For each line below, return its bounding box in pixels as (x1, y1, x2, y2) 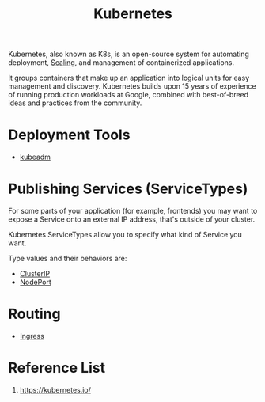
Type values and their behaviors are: (8, 254, 127, 264)
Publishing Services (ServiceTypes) (8, 180, 248, 198)
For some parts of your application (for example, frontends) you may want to (8, 207, 258, 216)
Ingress (19, 332, 45, 340)
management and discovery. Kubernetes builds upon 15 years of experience (8, 82, 257, 91)
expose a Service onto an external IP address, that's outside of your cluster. (8, 214, 256, 224)
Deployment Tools (8, 126, 131, 144)
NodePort (19, 278, 51, 287)
